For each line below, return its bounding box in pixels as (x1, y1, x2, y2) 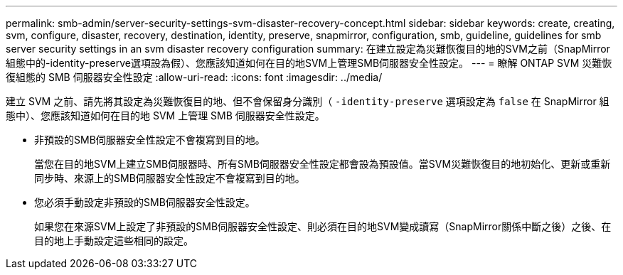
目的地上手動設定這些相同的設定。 (34, 234, 193, 247)
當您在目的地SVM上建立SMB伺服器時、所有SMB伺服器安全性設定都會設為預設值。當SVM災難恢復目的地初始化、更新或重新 (34, 158, 611, 170)
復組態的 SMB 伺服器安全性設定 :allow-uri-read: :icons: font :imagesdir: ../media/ (6, 71, 383, 83)
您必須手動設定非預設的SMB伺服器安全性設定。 (34, 196, 255, 208)
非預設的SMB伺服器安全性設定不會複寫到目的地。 (34, 134, 265, 146)
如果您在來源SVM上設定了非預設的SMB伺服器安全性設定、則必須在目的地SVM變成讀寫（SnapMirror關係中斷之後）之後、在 (34, 220, 612, 232)
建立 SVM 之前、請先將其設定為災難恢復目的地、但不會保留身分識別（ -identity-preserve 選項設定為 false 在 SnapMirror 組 (6, 95, 609, 107)
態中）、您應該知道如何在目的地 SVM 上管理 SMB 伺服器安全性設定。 (6, 109, 325, 122)
